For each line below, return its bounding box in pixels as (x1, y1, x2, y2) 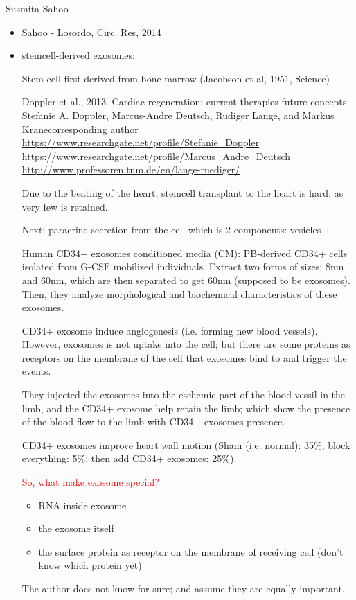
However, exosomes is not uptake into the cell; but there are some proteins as (21, 337, 350, 351)
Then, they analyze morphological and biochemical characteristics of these (21, 286, 337, 301)
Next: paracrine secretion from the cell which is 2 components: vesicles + (21, 222, 332, 237)
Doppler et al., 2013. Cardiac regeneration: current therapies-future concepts (21, 94, 347, 109)
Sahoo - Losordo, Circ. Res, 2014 (21, 24, 161, 39)
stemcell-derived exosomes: (21, 48, 135, 62)
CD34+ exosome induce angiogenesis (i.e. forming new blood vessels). (21, 323, 318, 337)
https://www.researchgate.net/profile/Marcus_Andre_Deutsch (21, 148, 291, 163)
